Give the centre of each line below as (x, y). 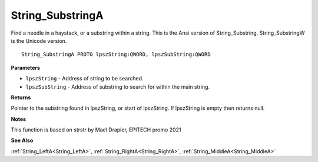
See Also (22, 140)
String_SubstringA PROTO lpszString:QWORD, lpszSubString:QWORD (116, 55)
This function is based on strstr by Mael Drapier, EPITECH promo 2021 (96, 130)
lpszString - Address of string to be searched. (85, 79)
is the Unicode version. (39, 41)
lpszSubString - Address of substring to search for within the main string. (118, 87)
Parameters (26, 67)
